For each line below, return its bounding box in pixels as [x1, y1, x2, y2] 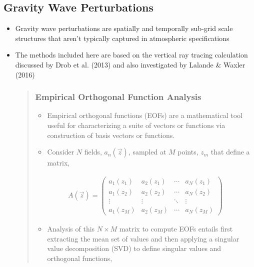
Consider [47, 146, 74, 157]
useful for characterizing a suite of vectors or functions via [47, 119, 225, 130]
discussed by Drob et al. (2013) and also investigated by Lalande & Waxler [15, 59, 245, 69]
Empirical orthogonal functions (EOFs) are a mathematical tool [47, 110, 242, 120]
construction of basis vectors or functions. [47, 129, 175, 140]
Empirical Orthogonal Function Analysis [35, 90, 201, 103]
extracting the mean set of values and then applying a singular [47, 233, 239, 243]
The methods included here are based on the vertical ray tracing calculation [15, 49, 248, 60]
